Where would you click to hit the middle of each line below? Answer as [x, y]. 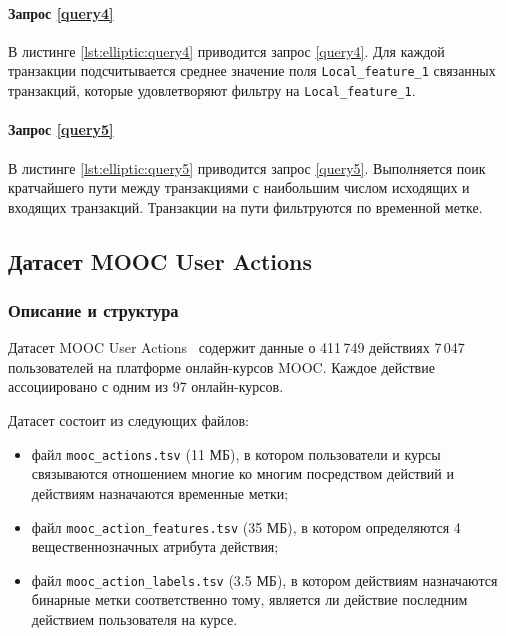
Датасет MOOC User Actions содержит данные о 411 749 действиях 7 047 [236, 347]
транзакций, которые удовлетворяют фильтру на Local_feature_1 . [212, 90]
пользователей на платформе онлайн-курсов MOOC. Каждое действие [221, 366]
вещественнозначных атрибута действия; [155, 546]
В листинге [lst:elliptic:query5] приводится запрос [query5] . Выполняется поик [247, 167]
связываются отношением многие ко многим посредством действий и [243, 473]
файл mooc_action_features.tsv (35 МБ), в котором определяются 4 [246, 526]
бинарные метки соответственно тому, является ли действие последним [249, 599]
